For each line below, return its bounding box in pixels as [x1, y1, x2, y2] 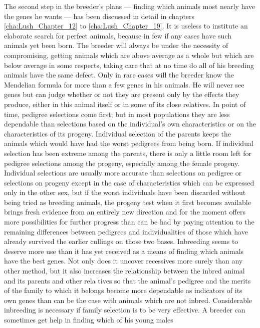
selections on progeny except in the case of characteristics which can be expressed [4, 177, 254, 187]
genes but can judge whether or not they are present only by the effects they [4, 89, 239, 99]
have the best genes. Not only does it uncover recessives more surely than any [4, 255, 243, 266]
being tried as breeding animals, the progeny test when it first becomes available [4, 196, 251, 207]
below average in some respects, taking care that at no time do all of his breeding [4, 59, 254, 70]
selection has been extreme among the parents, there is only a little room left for [4, 147, 251, 158]
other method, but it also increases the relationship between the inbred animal [4, 265, 245, 276]
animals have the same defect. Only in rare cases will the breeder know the [4, 69, 234, 80]
